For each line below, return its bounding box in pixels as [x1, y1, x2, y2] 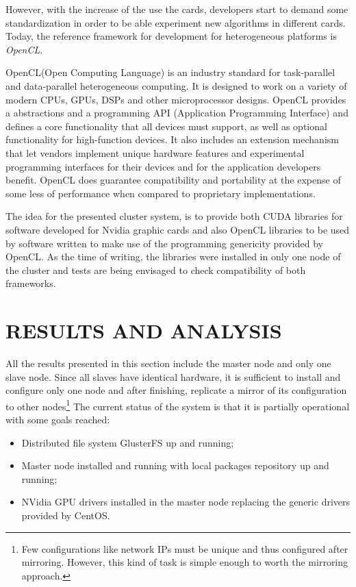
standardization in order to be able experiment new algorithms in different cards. [5, 15, 346, 29]
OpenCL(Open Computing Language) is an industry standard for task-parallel [5, 65, 335, 79]
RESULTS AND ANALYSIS [5, 316, 282, 345]
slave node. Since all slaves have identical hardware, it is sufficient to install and [5, 369, 341, 384]
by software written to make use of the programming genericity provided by [5, 236, 323, 250]
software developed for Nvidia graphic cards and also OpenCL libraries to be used [5, 222, 350, 236]
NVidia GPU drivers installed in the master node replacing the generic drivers [21, 495, 351, 509]
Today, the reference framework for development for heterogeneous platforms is [5, 29, 337, 43]
